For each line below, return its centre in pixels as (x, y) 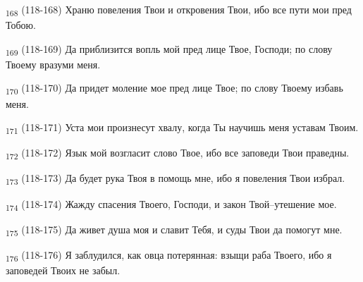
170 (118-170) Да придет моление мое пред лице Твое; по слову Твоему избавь (174, 89)
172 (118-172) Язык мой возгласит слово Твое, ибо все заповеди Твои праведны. (178, 154)
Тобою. (21, 25)
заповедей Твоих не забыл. (63, 270)
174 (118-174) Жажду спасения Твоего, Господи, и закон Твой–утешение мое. (171, 204)
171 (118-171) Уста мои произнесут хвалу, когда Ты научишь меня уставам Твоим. (182, 128)
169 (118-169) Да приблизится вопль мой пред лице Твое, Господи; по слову (169, 49)
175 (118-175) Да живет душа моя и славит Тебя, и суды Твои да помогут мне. (174, 230)
